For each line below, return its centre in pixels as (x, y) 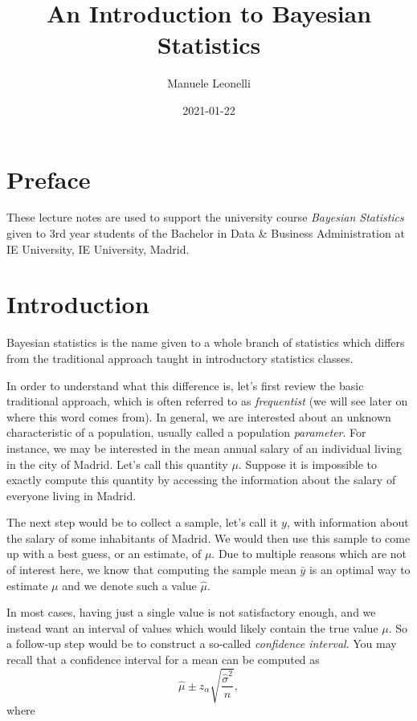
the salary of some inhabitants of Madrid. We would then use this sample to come (208, 538)
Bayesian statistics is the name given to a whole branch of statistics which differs (206, 342)
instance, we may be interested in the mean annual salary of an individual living (204, 448)
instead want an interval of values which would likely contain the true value (192, 627)
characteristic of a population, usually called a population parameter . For (186, 432)
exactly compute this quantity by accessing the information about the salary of (201, 480)
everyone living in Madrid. (72, 495)
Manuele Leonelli (209, 83)
